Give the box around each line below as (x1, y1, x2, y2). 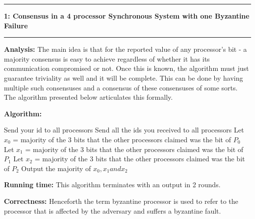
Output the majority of (21, 163, 91, 173)
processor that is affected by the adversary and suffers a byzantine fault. (4, 205, 221, 216)
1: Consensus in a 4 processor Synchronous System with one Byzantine (4, 11, 250, 21)
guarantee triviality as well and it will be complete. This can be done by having (4, 72, 243, 83)
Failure (4, 20, 28, 30)
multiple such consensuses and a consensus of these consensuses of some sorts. (4, 82, 238, 92)
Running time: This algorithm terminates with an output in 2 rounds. (4, 179, 221, 190)
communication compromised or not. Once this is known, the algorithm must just (4, 63, 249, 73)
